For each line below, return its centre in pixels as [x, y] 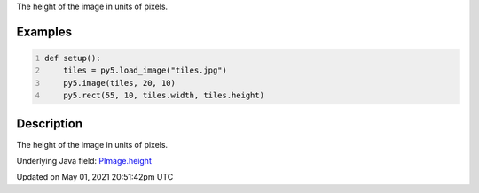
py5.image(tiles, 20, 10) [120, 83]
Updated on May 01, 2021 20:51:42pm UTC [95, 177]
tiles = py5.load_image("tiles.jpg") [145, 70]
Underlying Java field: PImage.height [84, 161]
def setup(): [73, 58]
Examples [44, 31]
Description [50, 124]
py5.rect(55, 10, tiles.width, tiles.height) [164, 96]
